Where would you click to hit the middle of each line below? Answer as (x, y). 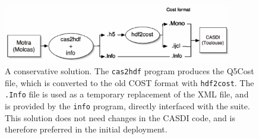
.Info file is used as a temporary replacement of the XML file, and (127, 94)
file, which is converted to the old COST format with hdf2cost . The (129, 82)
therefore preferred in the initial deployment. (86, 129)
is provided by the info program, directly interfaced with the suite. (127, 105)
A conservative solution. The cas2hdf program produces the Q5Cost (129, 71)
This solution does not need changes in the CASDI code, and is (120, 117)
